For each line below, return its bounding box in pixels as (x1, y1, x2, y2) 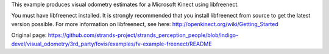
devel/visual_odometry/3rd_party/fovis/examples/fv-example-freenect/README (11, 40, 213, 47)
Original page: (11, 32, 47, 39)
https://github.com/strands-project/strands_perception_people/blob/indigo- (48, 32, 239, 39)
